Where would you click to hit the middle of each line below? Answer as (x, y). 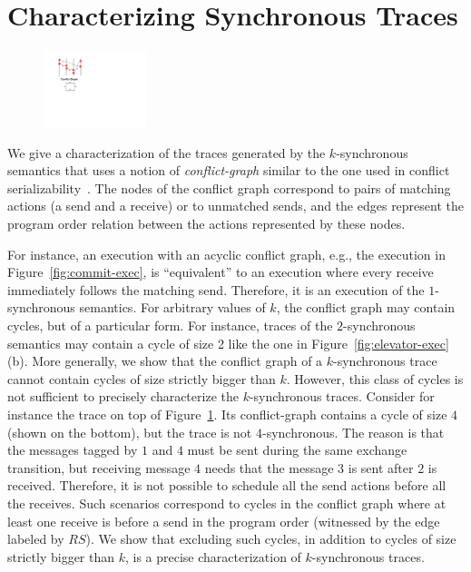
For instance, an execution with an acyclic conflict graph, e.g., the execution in (226, 254)
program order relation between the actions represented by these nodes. (206, 223)
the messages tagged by (73, 450)
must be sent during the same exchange (297, 450)
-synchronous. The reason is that (353, 432)
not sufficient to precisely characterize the (123, 396)
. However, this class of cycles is (375, 378)
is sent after (381, 467)
